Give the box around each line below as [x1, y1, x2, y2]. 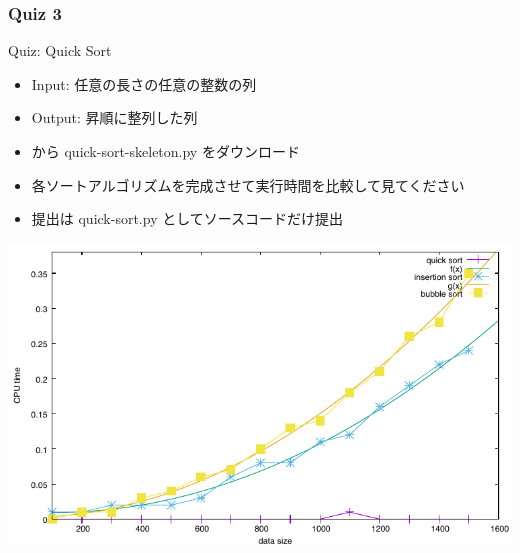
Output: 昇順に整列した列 [31, 107, 198, 128]
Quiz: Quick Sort [8, 40, 112, 61]
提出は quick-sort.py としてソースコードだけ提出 [31, 208, 344, 229]
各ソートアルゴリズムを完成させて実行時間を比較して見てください [31, 174, 465, 195]
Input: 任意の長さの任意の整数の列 [31, 73, 257, 94]
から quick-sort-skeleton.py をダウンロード [31, 141, 300, 161]
